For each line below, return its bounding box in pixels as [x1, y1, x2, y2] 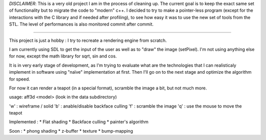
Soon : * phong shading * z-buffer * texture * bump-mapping [9, 128, 133, 134]
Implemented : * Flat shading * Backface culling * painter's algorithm [9, 119, 149, 125]
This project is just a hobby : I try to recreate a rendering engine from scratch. [9, 37, 167, 43]
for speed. [9, 76, 31, 82]
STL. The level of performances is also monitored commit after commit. [9, 21, 154, 27]
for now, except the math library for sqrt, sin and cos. [9, 53, 117, 59]
